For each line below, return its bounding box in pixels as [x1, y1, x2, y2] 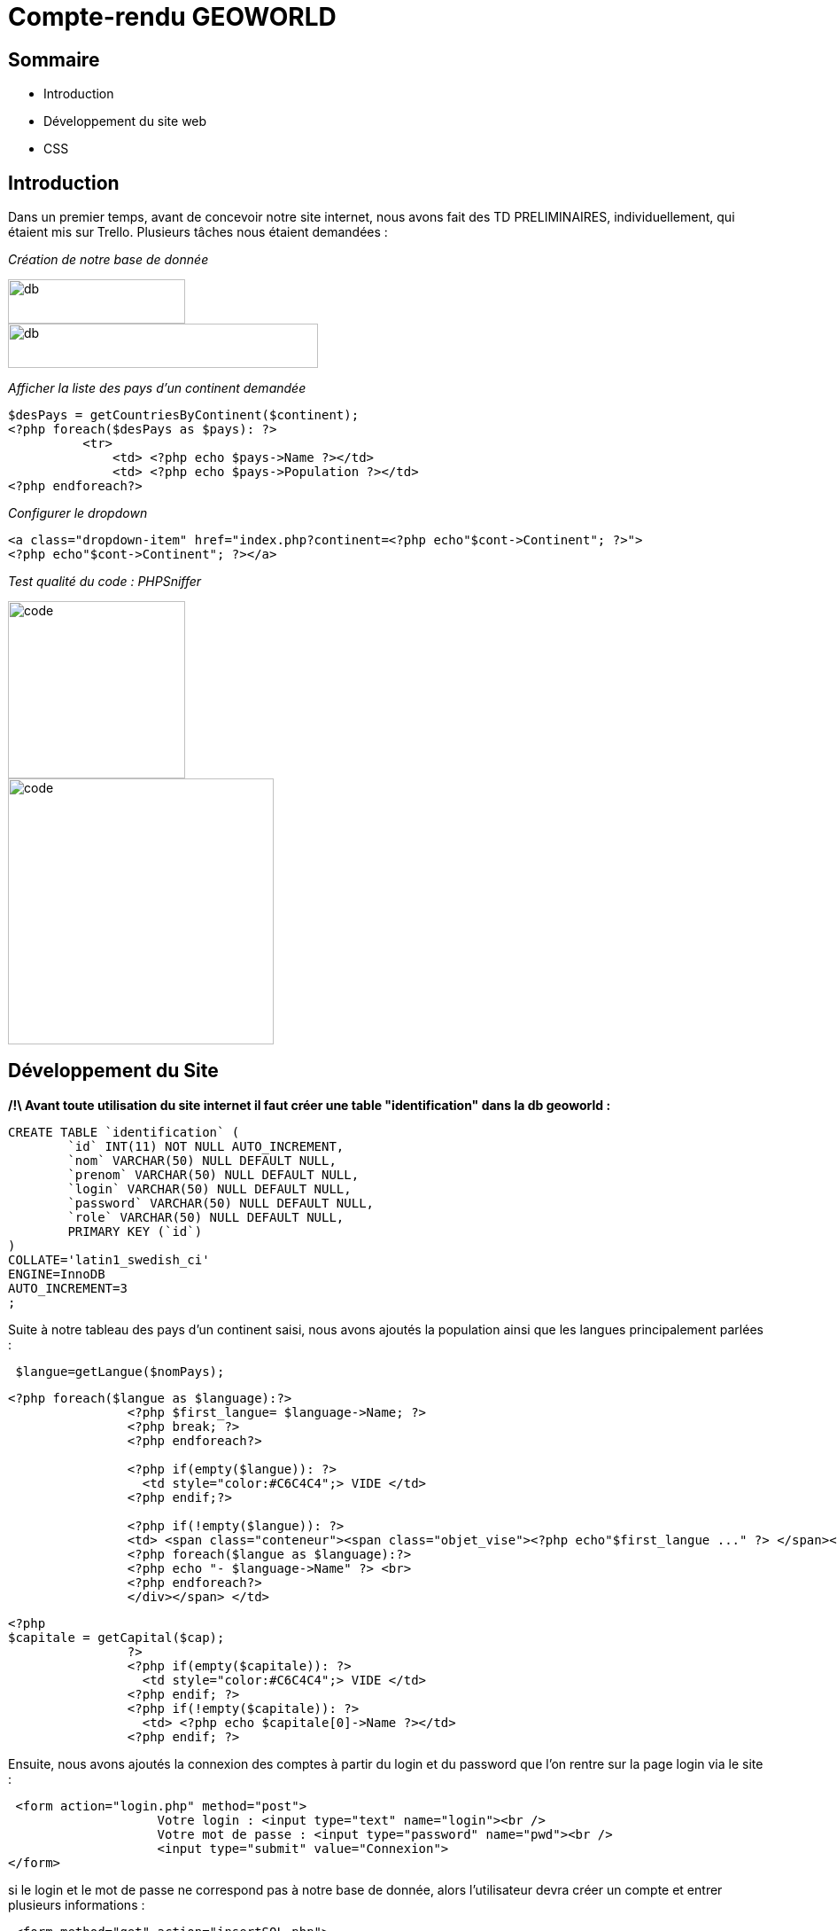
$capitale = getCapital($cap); [8, 1630, 225, 1645]
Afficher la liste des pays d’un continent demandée [8, 380, 306, 396]
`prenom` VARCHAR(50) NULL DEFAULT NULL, [67, 1167, 360, 1182]
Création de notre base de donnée [8, 252, 209, 268]
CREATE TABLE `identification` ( [8, 1124, 240, 1139]
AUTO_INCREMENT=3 [8, 1280, 128, 1295]
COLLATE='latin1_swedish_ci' [8, 1252, 210, 1267]
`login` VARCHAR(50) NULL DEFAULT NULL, [67, 1181, 352, 1196]
